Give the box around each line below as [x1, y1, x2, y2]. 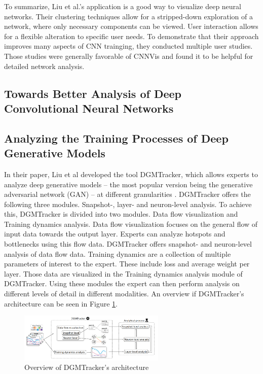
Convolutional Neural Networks [4, 100, 174, 116]
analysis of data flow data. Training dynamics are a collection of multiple [4, 248, 231, 259]
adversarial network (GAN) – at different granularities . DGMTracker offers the [4, 189, 251, 199]
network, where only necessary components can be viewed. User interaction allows [4, 21, 258, 31]
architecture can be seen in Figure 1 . [4, 298, 118, 309]
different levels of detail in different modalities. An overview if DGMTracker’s [4, 288, 244, 299]
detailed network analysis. [4, 60, 85, 71]
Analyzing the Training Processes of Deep [4, 130, 229, 146]
